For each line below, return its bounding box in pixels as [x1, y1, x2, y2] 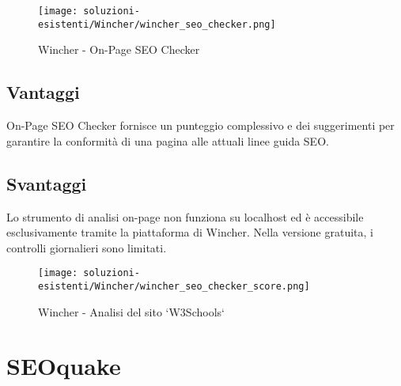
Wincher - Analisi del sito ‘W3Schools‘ [38, 303, 225, 320]
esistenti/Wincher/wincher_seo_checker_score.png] [38, 280, 310, 292]
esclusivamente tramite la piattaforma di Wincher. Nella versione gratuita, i [6, 224, 373, 240]
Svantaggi [6, 171, 87, 195]
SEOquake [6, 350, 121, 382]
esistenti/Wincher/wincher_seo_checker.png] [38, 18, 276, 30]
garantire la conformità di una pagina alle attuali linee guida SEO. [6, 132, 329, 149]
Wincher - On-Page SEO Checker [38, 41, 200, 58]
